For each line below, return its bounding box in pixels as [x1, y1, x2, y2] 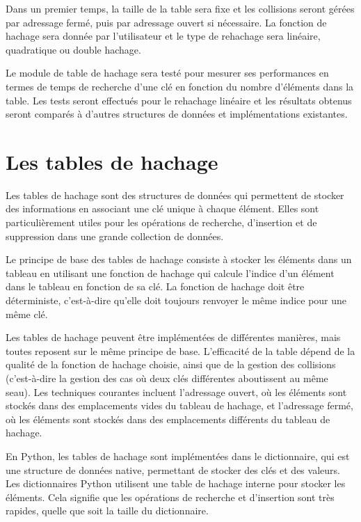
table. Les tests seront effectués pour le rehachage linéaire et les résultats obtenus [6, 93, 352, 107]
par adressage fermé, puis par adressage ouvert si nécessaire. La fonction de [6, 15, 327, 29]
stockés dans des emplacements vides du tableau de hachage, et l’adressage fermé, [6, 398, 353, 413]
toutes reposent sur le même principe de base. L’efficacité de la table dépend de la [6, 343, 355, 358]
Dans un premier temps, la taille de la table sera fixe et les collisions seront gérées [6, 1, 355, 15]
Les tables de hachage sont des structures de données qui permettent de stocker [6, 187, 344, 202]
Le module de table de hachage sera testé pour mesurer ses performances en [6, 65, 329, 80]
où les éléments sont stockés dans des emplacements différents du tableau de [6, 411, 330, 426]
